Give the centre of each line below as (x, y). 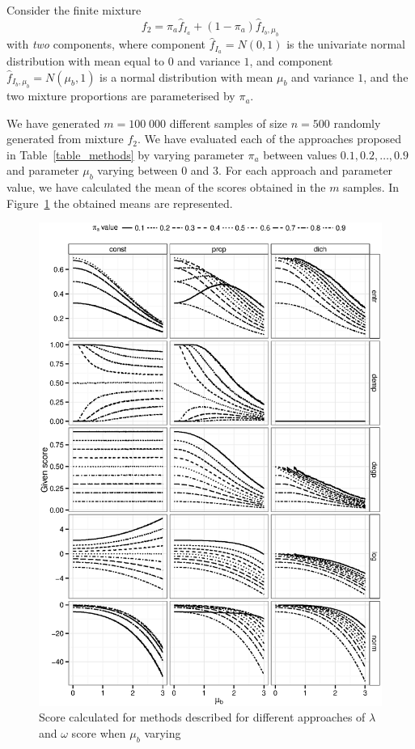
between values (300, 154)
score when (99, 732)
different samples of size (229, 123)
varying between (138, 170)
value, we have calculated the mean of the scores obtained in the (166, 187)
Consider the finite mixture (74, 10)
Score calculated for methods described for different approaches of (202, 717)
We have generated (53, 123)
